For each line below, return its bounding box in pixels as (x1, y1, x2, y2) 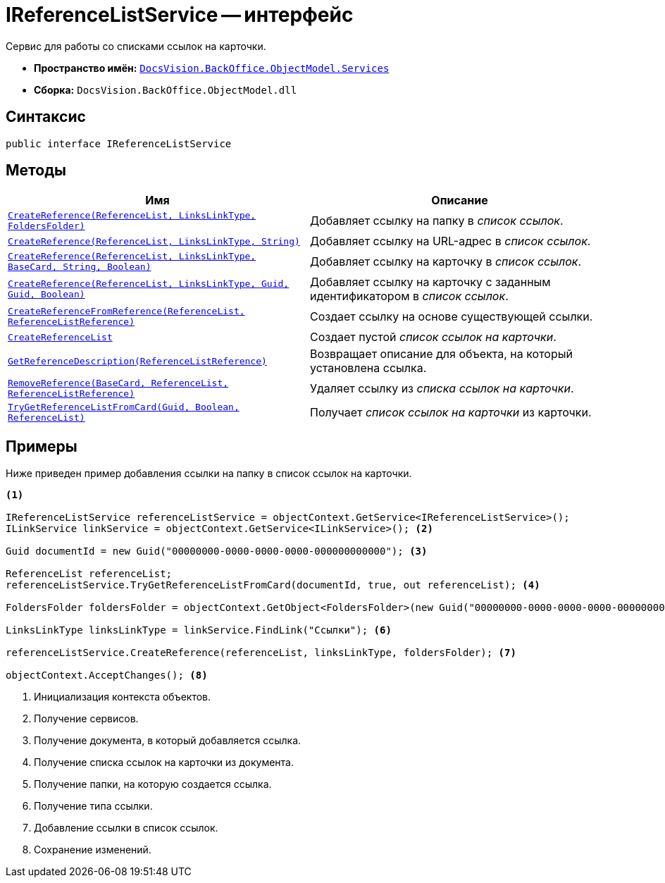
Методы (6, 161, 66, 180)
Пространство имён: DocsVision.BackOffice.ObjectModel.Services (34, 61, 390, 74)
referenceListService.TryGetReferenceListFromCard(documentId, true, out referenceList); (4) (6, 579, 540, 591)
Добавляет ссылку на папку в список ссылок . (310, 214, 564, 228)
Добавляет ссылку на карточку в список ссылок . (310, 254, 582, 269)
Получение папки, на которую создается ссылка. (34, 778, 272, 791)
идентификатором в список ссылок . (310, 289, 509, 304)
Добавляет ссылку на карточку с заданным (310, 275, 551, 290)
